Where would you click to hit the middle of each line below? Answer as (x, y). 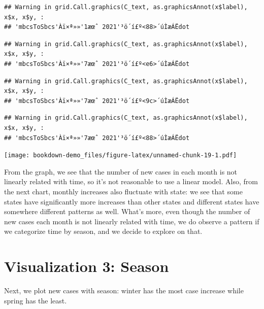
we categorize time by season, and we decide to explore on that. (103, 231)
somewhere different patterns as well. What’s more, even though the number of (127, 211)
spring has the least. (36, 300)
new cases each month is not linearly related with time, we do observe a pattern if (132, 221)
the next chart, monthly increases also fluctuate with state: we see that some (123, 191)
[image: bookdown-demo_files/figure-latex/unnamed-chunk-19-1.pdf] (121, 156)
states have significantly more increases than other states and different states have (132, 201)
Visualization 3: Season (87, 266)
